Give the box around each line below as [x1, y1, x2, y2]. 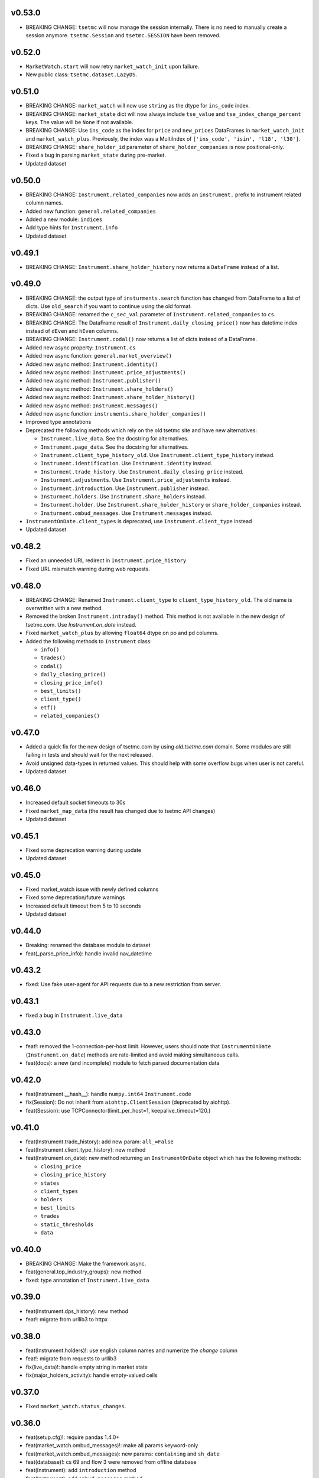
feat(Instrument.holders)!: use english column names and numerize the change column [25, 1347, 237, 1354]
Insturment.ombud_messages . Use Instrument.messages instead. [40, 509, 213, 517]
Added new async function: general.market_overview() [25, 352, 172, 359]
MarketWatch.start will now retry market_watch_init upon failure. [25, 63, 200, 70]
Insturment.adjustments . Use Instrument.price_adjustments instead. [40, 477, 232, 484]
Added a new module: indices [25, 216, 103, 223]
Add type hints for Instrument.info [25, 224, 118, 231]
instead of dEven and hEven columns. [25, 328, 119, 335]
